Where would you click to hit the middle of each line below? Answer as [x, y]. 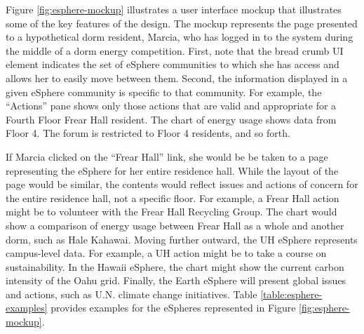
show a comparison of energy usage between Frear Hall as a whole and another [175, 225]
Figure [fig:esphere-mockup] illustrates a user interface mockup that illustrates [174, 9]
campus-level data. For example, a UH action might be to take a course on [166, 253]
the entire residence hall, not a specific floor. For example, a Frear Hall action [173, 198]
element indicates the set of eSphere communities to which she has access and [173, 64]
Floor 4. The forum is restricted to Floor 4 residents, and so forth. [148, 133]
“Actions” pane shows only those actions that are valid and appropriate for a [171, 106]
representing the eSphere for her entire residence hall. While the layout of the [172, 170]
